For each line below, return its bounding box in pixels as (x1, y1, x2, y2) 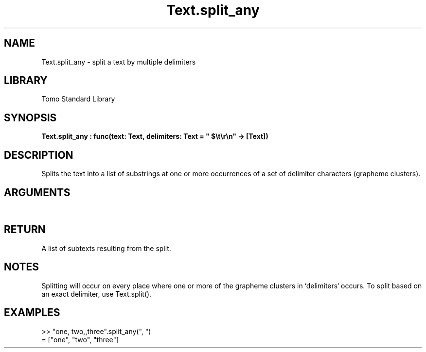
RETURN (4, 223, 46, 236)
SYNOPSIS (4, 111, 57, 124)
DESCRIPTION (4, 149, 73, 161)
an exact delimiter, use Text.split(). (41, 289, 152, 298)
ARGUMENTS (4, 186, 71, 199)
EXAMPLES (4, 306, 60, 319)
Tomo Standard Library (41, 95, 115, 103)
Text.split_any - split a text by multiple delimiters (41, 57, 196, 66)
